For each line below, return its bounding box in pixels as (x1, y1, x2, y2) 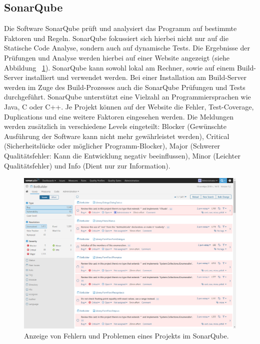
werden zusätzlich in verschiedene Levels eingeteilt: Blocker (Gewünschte (4, 121, 226, 131)
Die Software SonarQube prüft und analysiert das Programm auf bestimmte (4, 23, 237, 33)
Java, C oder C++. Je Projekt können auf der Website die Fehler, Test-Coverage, (4, 101, 254, 111)
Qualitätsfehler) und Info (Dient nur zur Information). (4, 160, 170, 170)
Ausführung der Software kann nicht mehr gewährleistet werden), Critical (4, 130, 229, 141)
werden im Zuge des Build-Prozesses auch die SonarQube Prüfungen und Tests (4, 81, 245, 92)
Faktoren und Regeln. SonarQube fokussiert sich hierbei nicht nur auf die (4, 32, 228, 43)
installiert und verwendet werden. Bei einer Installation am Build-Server (25, 72, 247, 82)
